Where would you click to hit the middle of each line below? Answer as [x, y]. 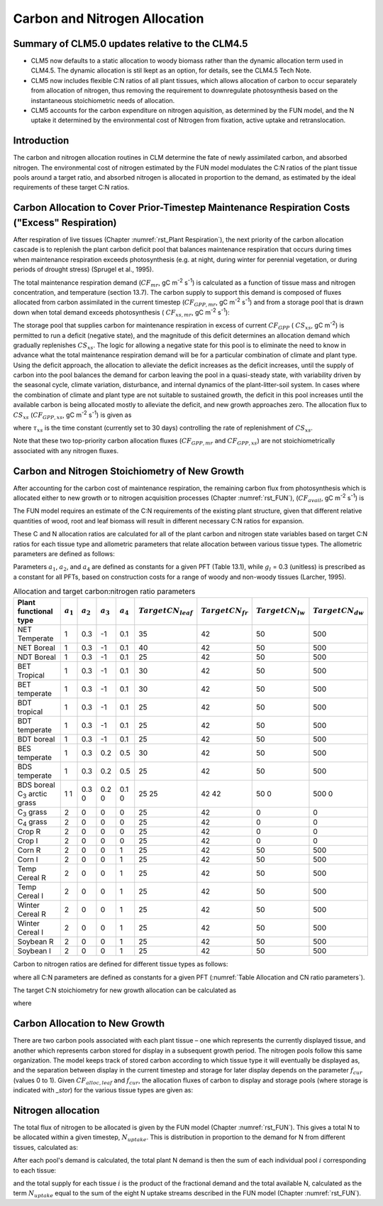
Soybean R [35, 942]
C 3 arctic [32, 794]
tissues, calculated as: [45, 1147]
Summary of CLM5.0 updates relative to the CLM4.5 [131, 44]
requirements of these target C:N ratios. [71, 188]
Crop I [28, 841]
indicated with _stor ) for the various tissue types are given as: [103, 1090]
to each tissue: [35, 1170]
